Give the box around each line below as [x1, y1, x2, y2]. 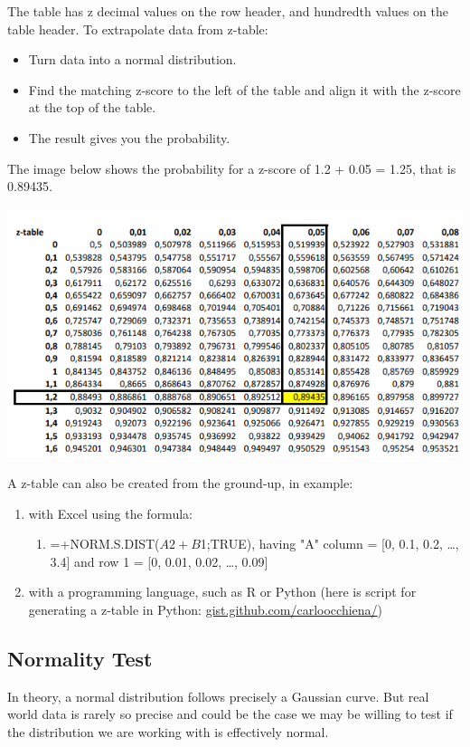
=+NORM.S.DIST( [50, 534, 160, 553]
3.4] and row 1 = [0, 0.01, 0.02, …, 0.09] [50, 551, 268, 570]
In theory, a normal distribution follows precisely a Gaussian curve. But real [7, 686, 429, 705]
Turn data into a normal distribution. [28, 50, 237, 69]
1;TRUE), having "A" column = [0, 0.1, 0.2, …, [200, 534, 459, 553]
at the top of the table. [28, 98, 156, 117]
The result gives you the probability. [28, 128, 230, 147]
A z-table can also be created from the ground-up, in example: [7, 474, 353, 493]
